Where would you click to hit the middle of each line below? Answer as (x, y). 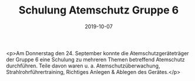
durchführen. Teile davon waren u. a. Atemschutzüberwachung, (83, 66)
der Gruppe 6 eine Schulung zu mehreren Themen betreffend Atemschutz (95, 59)
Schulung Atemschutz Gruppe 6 (99, 10)
